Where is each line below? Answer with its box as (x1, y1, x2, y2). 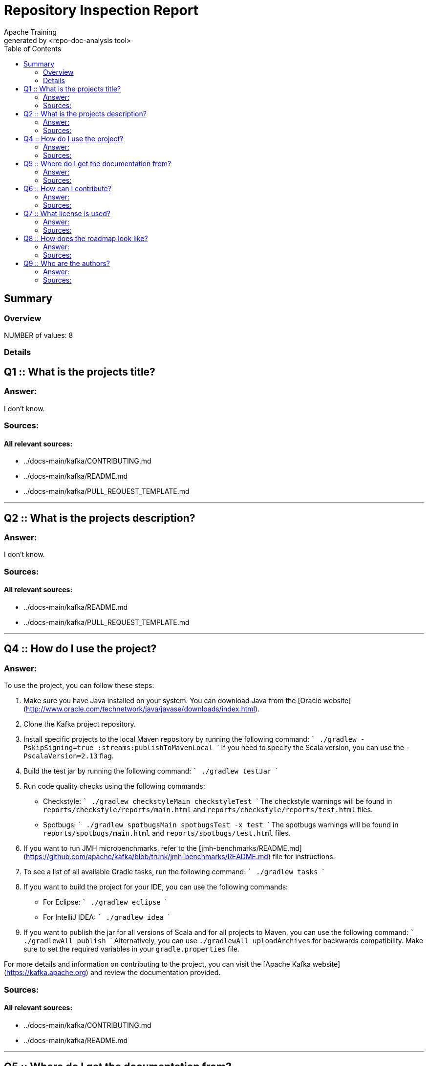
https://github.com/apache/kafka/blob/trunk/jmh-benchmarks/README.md (26, 852, 268, 861)
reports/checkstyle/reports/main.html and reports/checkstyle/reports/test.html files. (43, 805, 373, 814)
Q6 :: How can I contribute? (23, 184, 111, 193)
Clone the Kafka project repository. (23, 720, 136, 729)
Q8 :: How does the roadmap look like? (23, 234, 148, 243)
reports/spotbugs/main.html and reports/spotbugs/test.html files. (43, 829, 291, 838)
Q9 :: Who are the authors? (23, 259, 110, 267)
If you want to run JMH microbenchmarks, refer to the (23, 844, 197, 853)
